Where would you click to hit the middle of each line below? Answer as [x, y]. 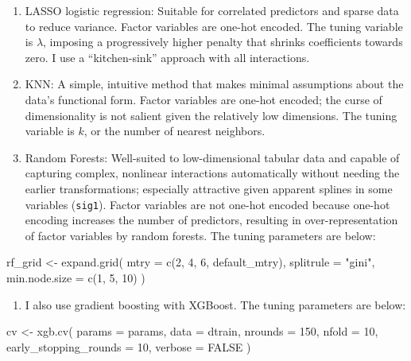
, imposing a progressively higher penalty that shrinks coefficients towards [223, 42]
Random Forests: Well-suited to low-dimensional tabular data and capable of [212, 157]
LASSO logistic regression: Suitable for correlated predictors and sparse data [212, 10]
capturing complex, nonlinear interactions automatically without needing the [212, 173]
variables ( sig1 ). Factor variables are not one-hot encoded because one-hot [207, 204]
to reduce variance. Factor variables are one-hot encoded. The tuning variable [214, 26]
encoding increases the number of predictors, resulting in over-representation [211, 220]
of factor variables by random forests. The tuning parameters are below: [200, 235]
